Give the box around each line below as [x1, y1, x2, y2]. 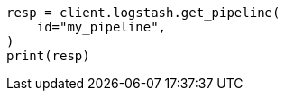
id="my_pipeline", [36, 20, 167, 34]
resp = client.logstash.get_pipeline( [6, 5, 280, 20]
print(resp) [6, 49, 90, 63]
